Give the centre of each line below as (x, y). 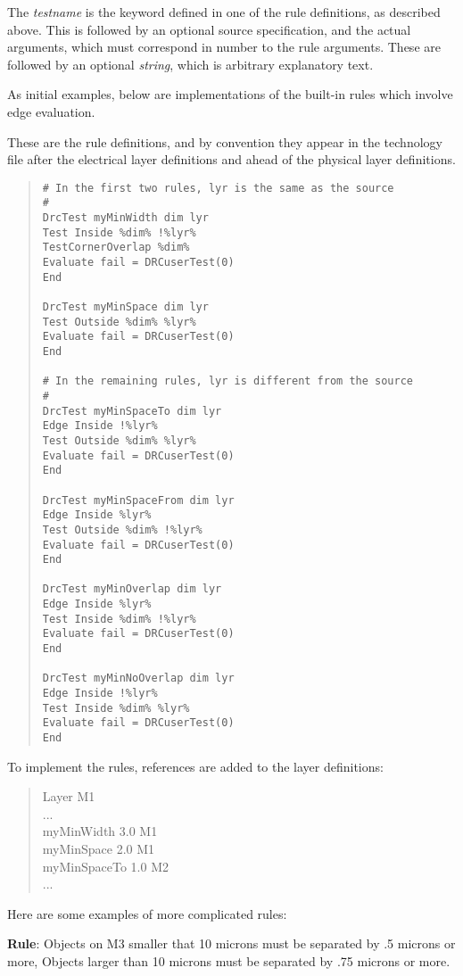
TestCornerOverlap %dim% (116, 248)
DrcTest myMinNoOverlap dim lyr (138, 678)
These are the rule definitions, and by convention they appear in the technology (225, 141)
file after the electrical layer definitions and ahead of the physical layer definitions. (231, 159)
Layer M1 (69, 796)
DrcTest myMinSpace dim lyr (125, 307)
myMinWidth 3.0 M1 (100, 831)
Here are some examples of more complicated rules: (147, 913)
